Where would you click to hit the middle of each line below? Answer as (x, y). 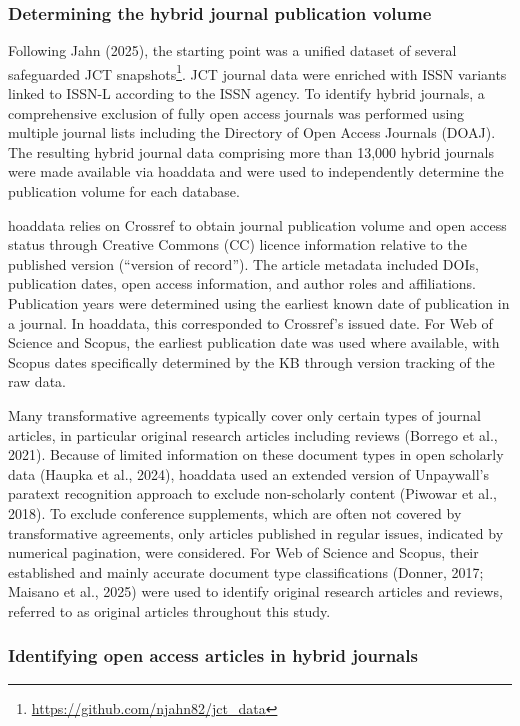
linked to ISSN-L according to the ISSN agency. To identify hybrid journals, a (246, 93)
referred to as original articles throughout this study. (169, 610)
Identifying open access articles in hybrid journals (213, 655)
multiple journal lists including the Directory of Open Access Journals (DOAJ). (252, 132)
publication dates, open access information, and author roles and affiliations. (242, 283)
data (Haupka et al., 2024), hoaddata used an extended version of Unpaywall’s (248, 473)
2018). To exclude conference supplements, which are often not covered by (235, 512)
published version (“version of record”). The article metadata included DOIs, (243, 263)
